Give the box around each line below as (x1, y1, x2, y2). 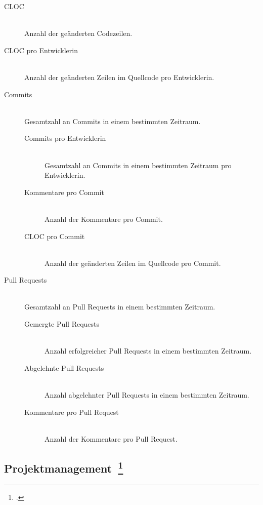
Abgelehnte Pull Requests (24, 362, 104, 373)
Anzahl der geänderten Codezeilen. (24, 28, 133, 38)
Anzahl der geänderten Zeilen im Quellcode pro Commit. (45, 257, 221, 268)
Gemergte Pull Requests (24, 319, 100, 329)
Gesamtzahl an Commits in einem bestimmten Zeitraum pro (45, 160, 232, 170)
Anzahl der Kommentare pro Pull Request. (45, 433, 178, 444)
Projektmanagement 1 (4, 458, 123, 476)
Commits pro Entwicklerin (24, 133, 106, 143)
